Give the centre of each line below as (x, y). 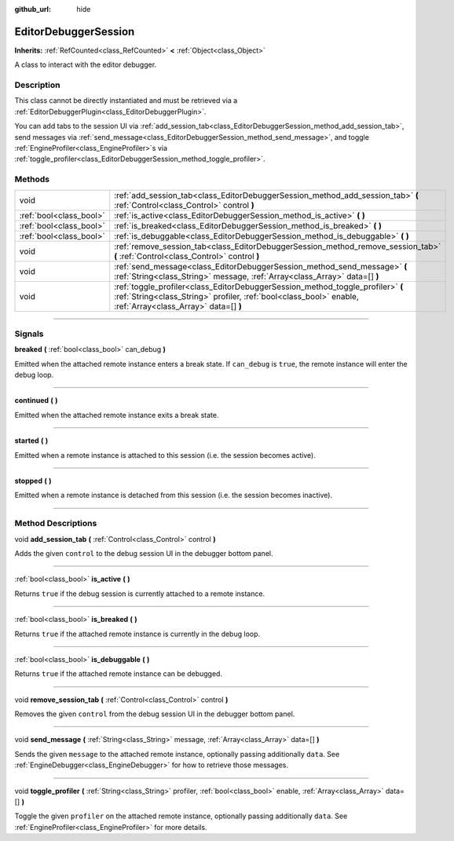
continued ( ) (36, 400)
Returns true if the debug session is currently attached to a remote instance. (140, 594)
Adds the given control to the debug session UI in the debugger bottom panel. (144, 553)
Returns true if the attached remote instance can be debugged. (119, 674)
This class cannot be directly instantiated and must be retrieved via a (126, 101)
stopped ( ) (33, 481)
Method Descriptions (56, 524)
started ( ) (31, 441)
